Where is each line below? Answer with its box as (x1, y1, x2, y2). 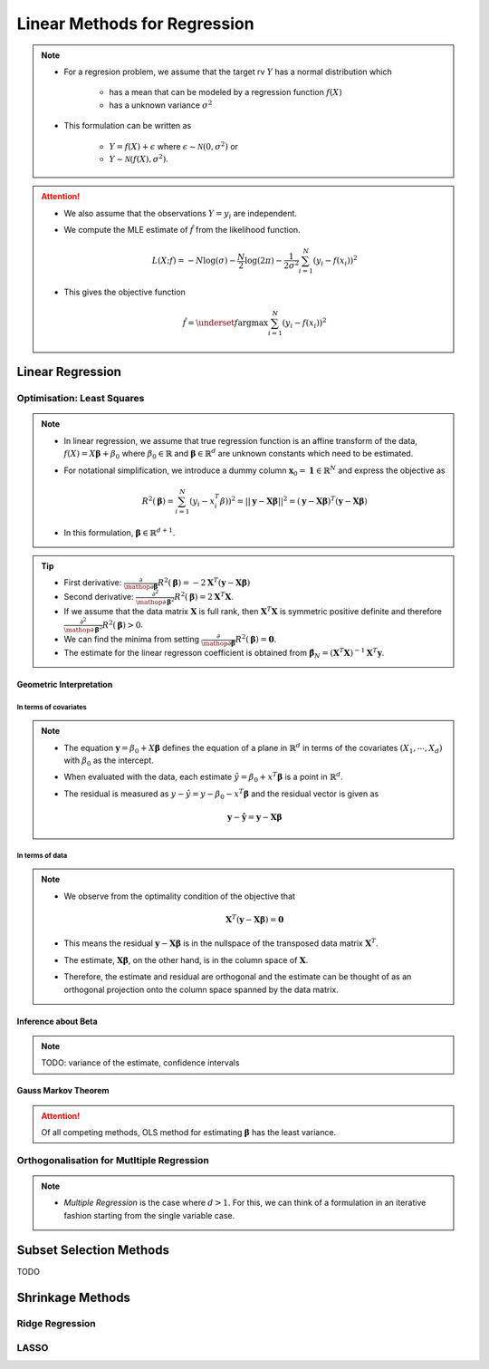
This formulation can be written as (63, 121, 192, 131)
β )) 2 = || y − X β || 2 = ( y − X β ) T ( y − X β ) (219, 495, 369, 506)
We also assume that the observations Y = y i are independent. (63, 207, 298, 221)
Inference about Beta (16, 1016, 99, 1027)
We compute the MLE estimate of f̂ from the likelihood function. (63, 225, 301, 236)
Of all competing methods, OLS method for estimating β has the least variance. (41, 1127, 337, 1138)
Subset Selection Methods (16, 1242, 169, 1258)
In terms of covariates (16, 702, 87, 711)
